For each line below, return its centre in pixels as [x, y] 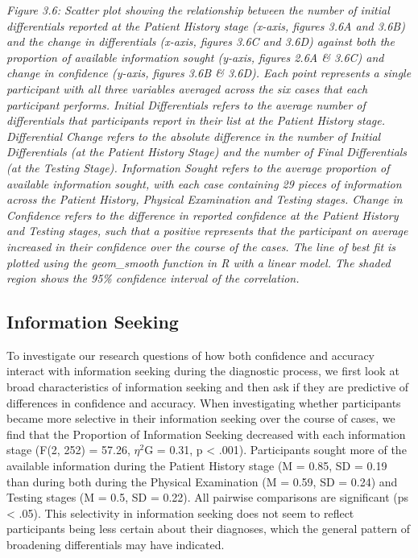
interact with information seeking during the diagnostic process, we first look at [203, 371]
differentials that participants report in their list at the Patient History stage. [196, 120]
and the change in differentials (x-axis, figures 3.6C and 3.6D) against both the [201, 41]
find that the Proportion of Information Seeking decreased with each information [206, 434]
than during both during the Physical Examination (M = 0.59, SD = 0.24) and [202, 481]
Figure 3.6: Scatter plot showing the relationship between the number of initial [198, 10]
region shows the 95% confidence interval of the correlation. [153, 278]
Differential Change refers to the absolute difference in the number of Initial [194, 136]
